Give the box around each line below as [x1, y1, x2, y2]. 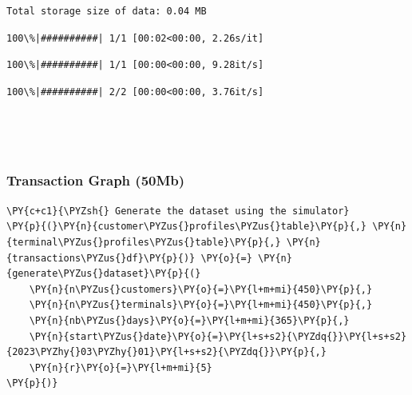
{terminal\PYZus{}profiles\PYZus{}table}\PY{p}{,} [6, 236, 281, 248]
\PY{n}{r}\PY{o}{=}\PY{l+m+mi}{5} [29, 361, 212, 373]
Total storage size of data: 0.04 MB [6, 6, 207, 17]
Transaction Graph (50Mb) [6, 170, 185, 190]
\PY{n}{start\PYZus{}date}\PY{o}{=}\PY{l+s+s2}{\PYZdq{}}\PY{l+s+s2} [29, 330, 407, 342]
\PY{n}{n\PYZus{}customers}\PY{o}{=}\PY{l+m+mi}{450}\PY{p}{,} [29, 283, 373, 295]
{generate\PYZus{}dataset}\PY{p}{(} [6, 268, 201, 280]
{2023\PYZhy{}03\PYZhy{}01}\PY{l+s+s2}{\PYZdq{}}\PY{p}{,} [6, 346, 327, 358]
